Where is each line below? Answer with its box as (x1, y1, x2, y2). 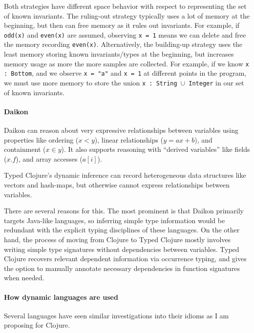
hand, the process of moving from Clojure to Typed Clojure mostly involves (4, 234, 231, 244)
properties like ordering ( (4, 134, 79, 145)
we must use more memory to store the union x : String (4, 78, 177, 87)
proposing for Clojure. (4, 320, 70, 330)
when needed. (4, 272, 44, 283)
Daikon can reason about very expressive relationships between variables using (4, 125, 239, 135)
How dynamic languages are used (4, 291, 118, 302)
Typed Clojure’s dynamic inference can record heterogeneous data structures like (4, 170, 246, 180)
